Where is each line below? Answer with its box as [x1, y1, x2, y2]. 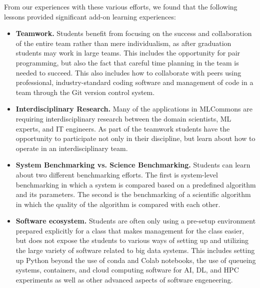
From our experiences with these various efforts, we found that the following [4, 1, 237, 11]
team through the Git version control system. [15, 86, 155, 97]
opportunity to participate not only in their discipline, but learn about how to [15, 133, 255, 143]
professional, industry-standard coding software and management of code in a [15, 77, 253, 87]
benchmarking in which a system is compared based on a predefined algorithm [15, 179, 256, 189]
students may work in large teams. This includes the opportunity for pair [15, 47, 240, 58]
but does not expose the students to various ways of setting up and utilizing [15, 235, 249, 245]
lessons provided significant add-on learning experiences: [4, 11, 176, 21]
